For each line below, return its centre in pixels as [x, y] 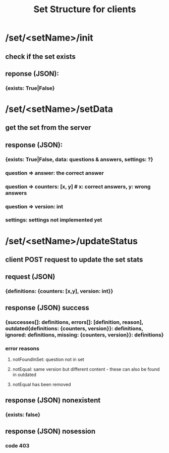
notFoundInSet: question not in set [48, 359]
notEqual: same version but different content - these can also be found [86, 369]
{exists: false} [23, 415]
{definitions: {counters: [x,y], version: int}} [59, 291]
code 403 [17, 445]
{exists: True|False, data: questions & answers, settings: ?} [79, 159]
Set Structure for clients [85, 9]
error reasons [22, 348]
